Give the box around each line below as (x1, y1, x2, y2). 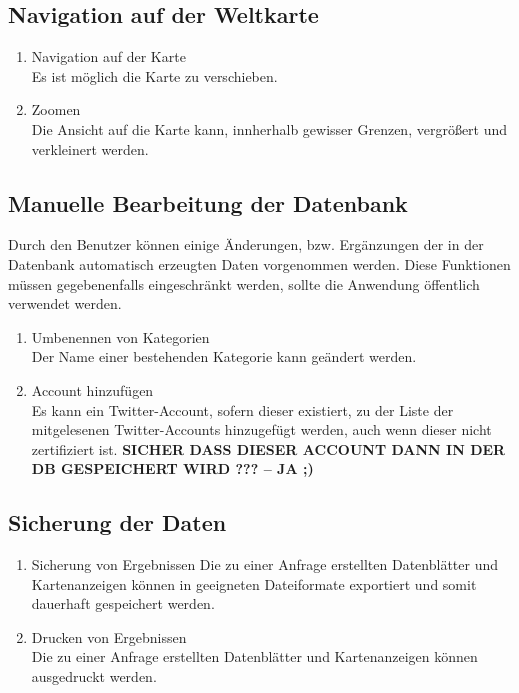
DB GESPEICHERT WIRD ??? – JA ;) (31, 458, 314, 479)
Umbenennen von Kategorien (31, 326, 210, 347)
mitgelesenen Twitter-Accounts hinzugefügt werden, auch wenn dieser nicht (31, 419, 492, 440)
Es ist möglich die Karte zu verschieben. (31, 65, 278, 86)
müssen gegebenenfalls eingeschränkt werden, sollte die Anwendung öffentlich (8, 273, 480, 294)
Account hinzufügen (31, 379, 154, 400)
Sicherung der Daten (8, 507, 227, 538)
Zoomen (31, 99, 81, 120)
